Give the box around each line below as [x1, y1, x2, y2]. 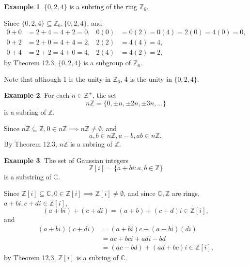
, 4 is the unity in [120, 74, 172, 84]
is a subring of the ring [69, 1, 138, 11]
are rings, [171, 188, 200, 198]
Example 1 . [4, 1, 42, 11]
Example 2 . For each [4, 90, 70, 100]
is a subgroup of [83, 58, 131, 68]
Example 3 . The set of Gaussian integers [4, 155, 128, 165]
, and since [124, 188, 156, 198]
